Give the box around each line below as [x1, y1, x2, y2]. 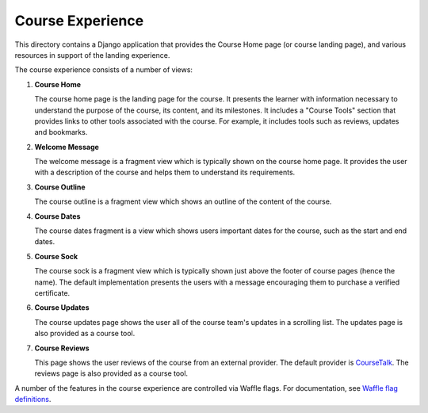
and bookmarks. [34, 128, 88, 137]
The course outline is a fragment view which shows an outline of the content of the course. [34, 197, 332, 206]
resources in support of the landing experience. [14, 50, 170, 59]
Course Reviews [34, 343, 90, 353]
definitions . [14, 395, 52, 404]
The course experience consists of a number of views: [14, 65, 193, 75]
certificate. [34, 288, 71, 297]
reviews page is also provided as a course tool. [34, 369, 189, 378]
